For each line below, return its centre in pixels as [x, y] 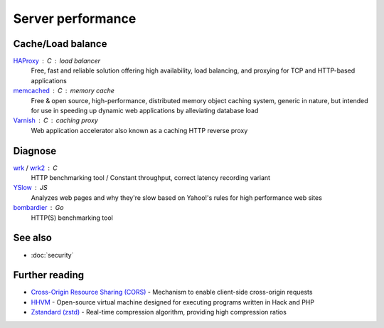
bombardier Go [38, 208]
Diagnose [35, 150]
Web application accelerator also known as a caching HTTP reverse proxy [139, 130]
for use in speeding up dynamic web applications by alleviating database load [145, 111]
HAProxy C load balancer [57, 61]
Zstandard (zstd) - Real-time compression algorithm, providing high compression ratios [159, 312]
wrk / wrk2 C [36, 168]
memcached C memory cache [64, 91]
